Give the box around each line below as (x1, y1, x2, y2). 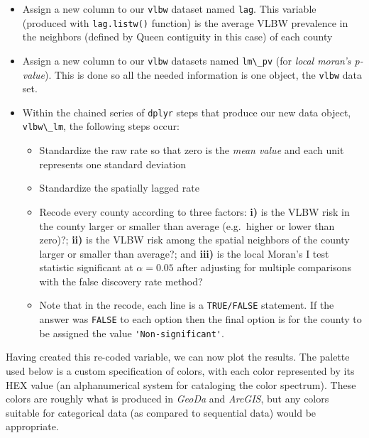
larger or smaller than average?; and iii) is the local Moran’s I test (39, 246, 329, 261)
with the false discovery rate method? (39, 273, 203, 288)
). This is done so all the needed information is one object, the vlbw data (44, 67, 362, 82)
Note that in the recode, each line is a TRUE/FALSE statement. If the (39, 297, 334, 312)
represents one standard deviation (39, 156, 187, 171)
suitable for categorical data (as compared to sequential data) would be (6, 405, 316, 420)
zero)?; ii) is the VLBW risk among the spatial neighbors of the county (39, 232, 350, 247)
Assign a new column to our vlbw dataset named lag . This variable (22, 1, 316, 16)
